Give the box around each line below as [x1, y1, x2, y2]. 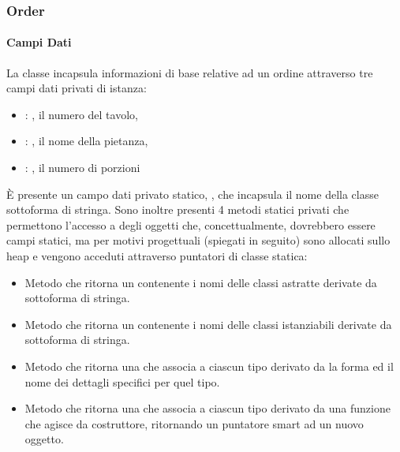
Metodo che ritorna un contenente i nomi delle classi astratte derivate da [24, 274, 377, 290]
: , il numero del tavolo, [24, 106, 138, 122]
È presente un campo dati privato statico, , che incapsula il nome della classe [6, 185, 379, 202]
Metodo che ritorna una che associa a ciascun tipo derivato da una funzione [24, 400, 391, 417]
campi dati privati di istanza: [6, 80, 147, 96]
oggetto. [24, 431, 64, 447]
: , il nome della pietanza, [24, 133, 148, 149]
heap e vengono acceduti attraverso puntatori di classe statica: [6, 247, 308, 263]
